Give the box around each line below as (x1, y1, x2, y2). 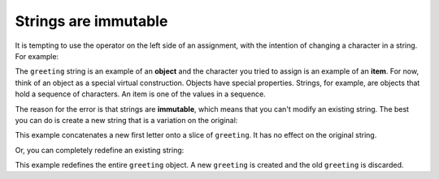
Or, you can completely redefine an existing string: (15, 145, 185, 155)
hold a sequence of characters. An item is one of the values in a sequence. (15, 89, 266, 99)
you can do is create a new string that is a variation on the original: (15, 115, 238, 125)
